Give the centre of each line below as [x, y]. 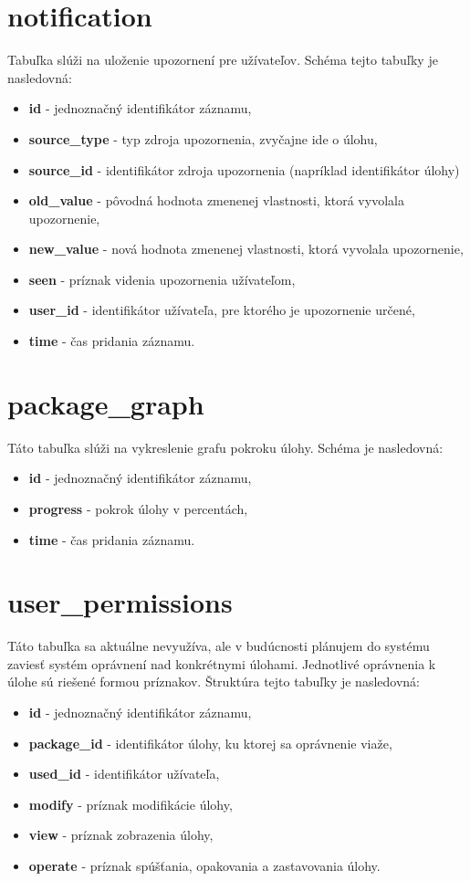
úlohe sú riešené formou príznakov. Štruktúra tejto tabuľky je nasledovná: [214, 682]
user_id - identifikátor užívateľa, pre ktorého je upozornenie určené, [222, 310]
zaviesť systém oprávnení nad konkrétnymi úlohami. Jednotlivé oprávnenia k [222, 663]
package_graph [106, 403]
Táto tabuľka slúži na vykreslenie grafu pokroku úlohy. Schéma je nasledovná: [225, 447]
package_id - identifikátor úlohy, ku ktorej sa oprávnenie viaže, [210, 743]
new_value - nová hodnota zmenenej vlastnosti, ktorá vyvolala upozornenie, [246, 249]
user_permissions [120, 602]
